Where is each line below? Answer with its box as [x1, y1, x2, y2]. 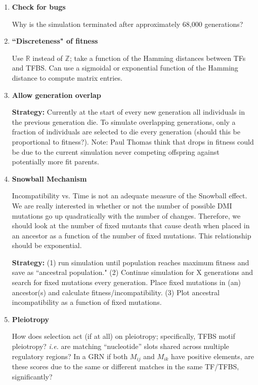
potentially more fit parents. [12, 156, 99, 167]
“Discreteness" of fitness [12, 36, 98, 46]
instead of [32, 52, 63, 63]
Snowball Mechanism [12, 173, 87, 184]
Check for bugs [12, 2, 66, 12]
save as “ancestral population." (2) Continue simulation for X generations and [12, 267, 253, 277]
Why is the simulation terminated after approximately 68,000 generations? [12, 18, 243, 29]
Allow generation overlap [12, 89, 101, 100]
